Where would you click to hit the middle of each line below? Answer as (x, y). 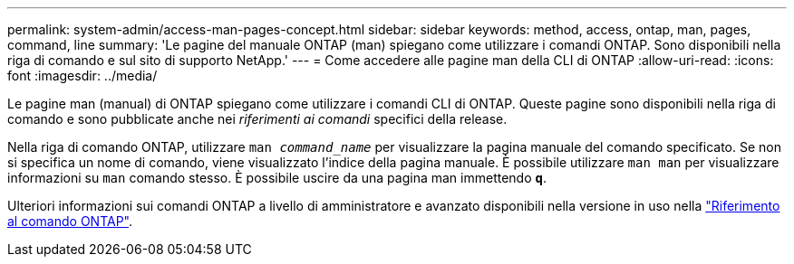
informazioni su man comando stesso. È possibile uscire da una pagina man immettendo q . (277, 178)
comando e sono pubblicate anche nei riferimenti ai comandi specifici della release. (257, 119)
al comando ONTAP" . (70, 221)
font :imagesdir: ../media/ (82, 75)
